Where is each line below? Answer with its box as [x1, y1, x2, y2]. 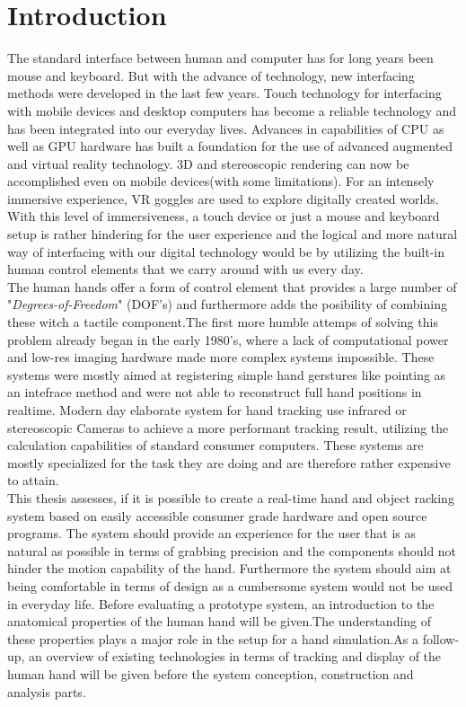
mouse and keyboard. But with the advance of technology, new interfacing [7, 66, 415, 84]
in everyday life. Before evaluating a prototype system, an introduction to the [7, 594, 435, 613]
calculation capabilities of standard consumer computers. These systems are [7, 436, 424, 455]
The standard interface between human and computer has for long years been [7, 49, 434, 67]
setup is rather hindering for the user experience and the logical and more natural [7, 225, 458, 243]
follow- [422, 629, 460, 648]
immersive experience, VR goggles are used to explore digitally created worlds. [7, 189, 439, 208]
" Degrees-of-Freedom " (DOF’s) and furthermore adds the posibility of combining [7, 295, 447, 314]
